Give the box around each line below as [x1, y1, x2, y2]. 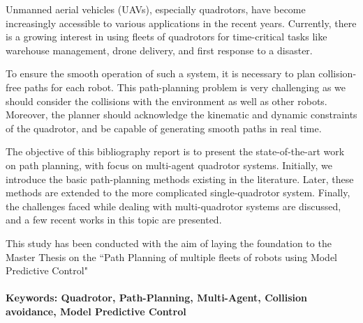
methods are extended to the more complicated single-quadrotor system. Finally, [6, 185, 350, 200]
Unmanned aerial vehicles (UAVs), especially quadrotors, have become [6, 2, 306, 16]
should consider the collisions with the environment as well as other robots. [6, 93, 327, 108]
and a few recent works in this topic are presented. [6, 212, 222, 227]
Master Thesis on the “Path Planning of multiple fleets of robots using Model [6, 249, 338, 264]
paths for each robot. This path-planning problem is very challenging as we [24, 79, 346, 94]
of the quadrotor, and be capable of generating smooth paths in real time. [6, 120, 322, 135]
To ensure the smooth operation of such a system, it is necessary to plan [6, 66, 316, 81]
